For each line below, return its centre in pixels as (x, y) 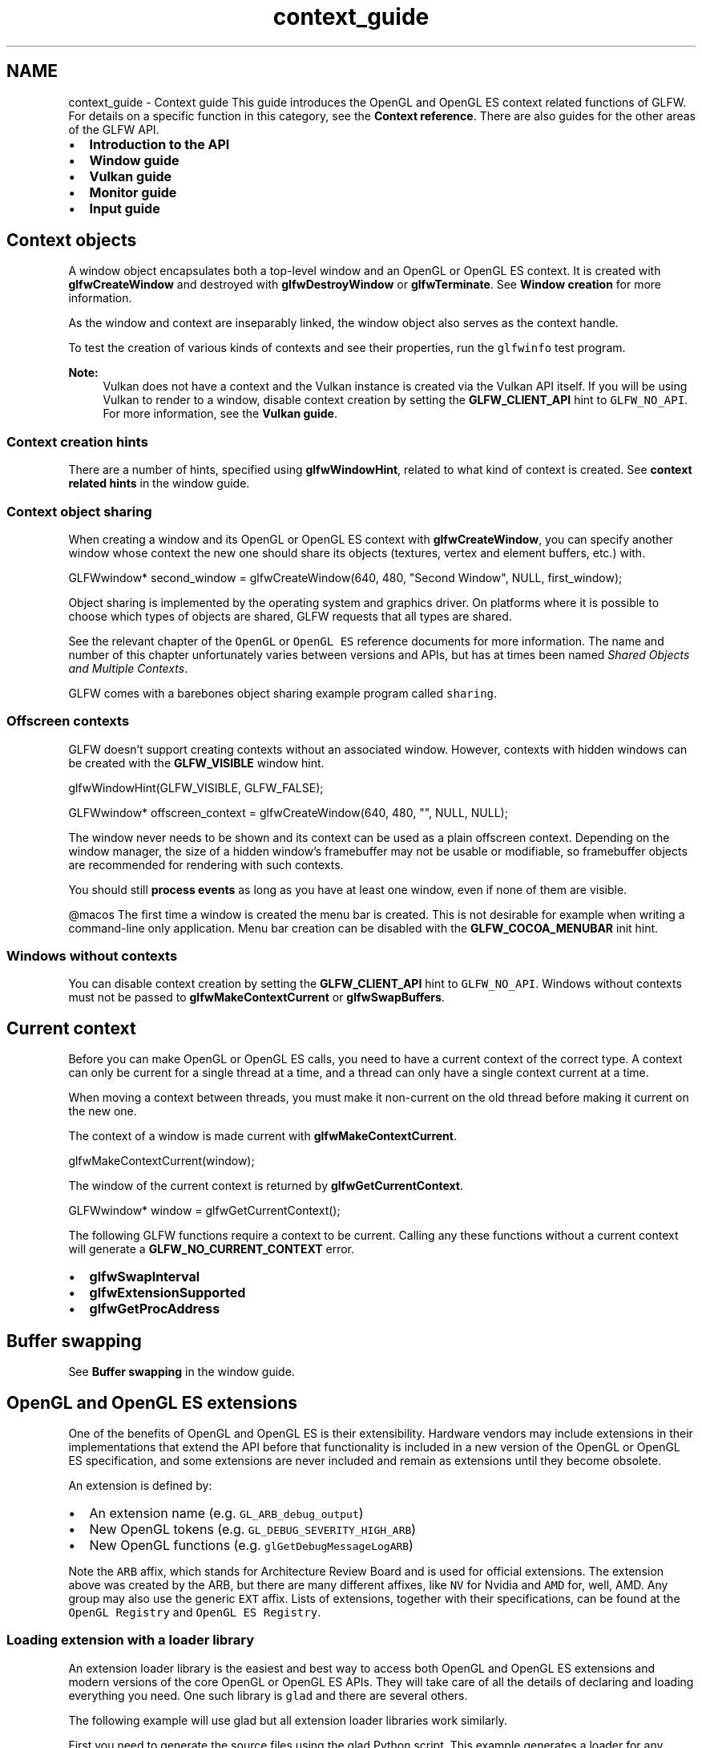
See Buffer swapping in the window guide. (182, 1372)
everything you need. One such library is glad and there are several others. (268, 1695)
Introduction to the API (159, 144)
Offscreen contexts (68, 721)
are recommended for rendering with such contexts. (206, 864)
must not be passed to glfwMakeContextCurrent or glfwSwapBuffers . (256, 997)
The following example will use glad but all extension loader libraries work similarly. (288, 1720)
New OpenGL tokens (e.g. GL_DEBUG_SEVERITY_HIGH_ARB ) (253, 1529)
